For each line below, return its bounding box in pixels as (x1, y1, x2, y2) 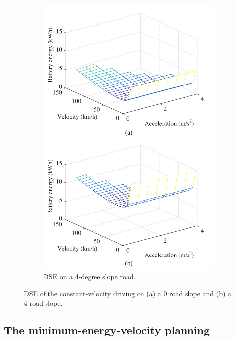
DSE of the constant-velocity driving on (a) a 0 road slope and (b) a (24, 288, 232, 298)
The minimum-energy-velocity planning (4, 322, 210, 337)
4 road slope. (24, 297, 63, 308)
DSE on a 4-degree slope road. (44, 271, 136, 282)
